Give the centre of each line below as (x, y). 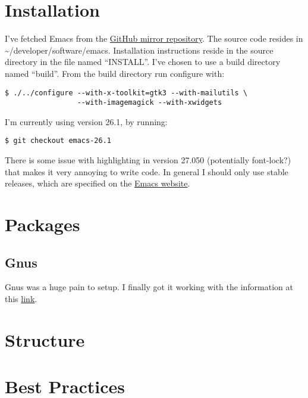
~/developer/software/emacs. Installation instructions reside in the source (139, 50)
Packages (43, 224)
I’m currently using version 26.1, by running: (86, 121)
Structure (45, 339)
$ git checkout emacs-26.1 (58, 141)
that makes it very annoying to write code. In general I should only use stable (147, 171)
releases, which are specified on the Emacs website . (98, 183)
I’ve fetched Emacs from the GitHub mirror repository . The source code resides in (154, 38)
